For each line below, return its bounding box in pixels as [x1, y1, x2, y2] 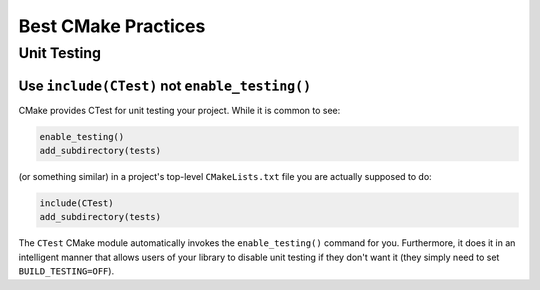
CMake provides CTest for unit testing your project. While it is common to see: [18, 104, 341, 116]
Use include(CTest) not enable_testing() [18, 77, 312, 94]
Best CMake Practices [18, 15, 206, 37]
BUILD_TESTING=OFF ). [18, 265, 115, 277]
